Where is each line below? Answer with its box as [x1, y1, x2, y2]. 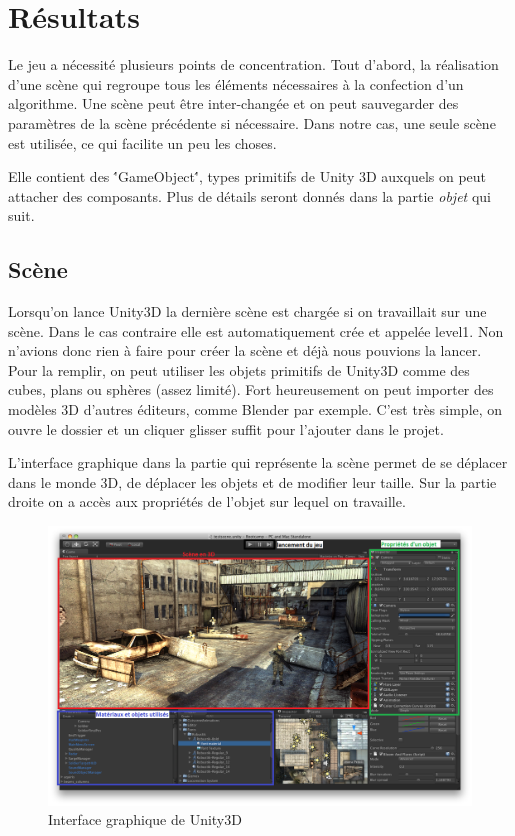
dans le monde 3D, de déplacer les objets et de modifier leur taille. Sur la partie [8, 471, 497, 492]
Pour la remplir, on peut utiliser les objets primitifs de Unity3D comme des [8, 359, 470, 380]
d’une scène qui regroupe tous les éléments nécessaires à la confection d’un [8, 73, 464, 94]
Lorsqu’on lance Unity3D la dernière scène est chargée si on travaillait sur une [8, 301, 487, 322]
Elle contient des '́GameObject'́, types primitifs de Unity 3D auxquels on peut [8, 166, 487, 187]
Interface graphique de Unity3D [48, 809, 242, 830]
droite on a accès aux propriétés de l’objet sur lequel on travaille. [8, 491, 406, 512]
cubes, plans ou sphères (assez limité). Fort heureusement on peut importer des [8, 379, 494, 400]
